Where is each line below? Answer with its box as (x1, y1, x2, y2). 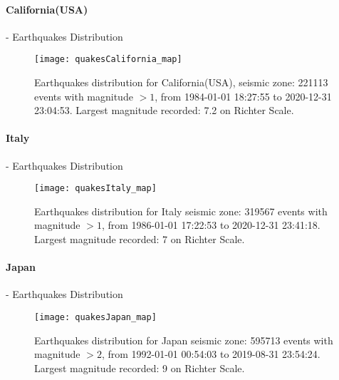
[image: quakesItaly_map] (34, 183, 157, 194)
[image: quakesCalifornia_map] (34, 54, 182, 65)
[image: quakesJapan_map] (34, 312, 157, 323)
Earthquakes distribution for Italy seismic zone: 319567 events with (34, 203, 328, 218)
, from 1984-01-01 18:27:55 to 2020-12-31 (155, 88, 332, 103)
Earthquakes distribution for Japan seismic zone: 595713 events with (34, 332, 333, 347)
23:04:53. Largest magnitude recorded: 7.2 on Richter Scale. (34, 103, 294, 118)
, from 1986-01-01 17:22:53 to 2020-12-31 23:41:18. (101, 217, 320, 232)
